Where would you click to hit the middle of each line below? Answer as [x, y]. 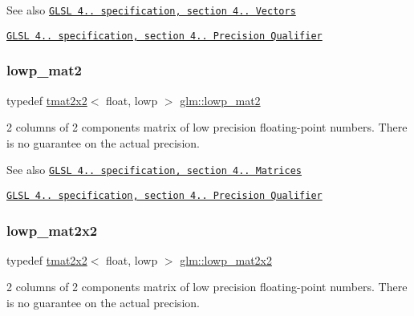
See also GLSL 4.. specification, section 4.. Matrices [154, 170]
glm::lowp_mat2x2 [226, 259]
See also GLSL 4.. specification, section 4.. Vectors [151, 10]
